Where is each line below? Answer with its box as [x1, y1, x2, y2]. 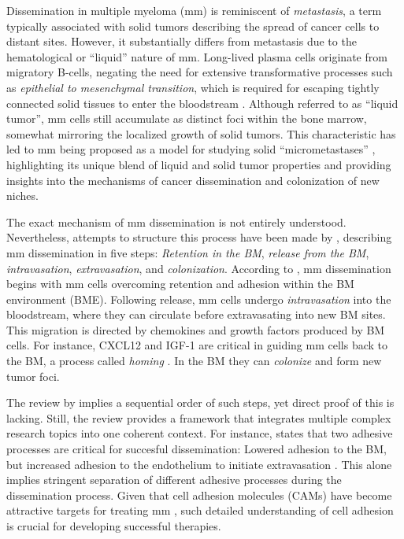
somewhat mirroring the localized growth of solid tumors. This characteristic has [6, 125, 396, 142]
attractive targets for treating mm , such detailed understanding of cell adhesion [6, 502, 394, 519]
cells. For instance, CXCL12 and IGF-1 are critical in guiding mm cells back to [6, 337, 388, 353]
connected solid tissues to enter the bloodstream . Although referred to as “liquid [6, 94, 398, 111]
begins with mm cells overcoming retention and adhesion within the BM [6, 275, 354, 292]
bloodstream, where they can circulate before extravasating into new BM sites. [6, 306, 386, 323]
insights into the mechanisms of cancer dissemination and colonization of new [6, 172, 380, 188]
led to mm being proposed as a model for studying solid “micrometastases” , [6, 141, 376, 157]
